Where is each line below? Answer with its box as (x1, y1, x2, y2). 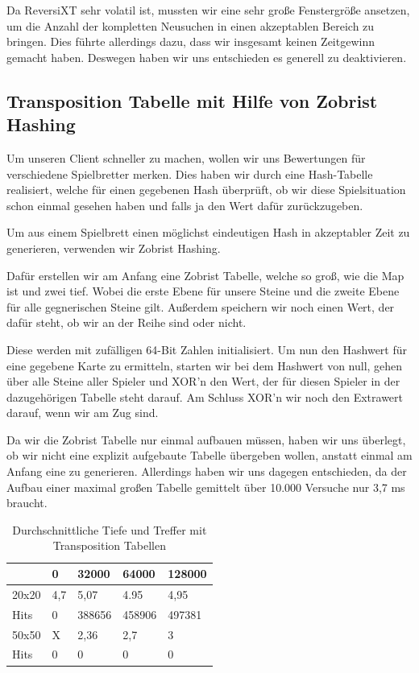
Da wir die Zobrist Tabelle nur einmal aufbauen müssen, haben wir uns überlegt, (6, 431, 406, 448)
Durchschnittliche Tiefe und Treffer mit (12, 521, 207, 538)
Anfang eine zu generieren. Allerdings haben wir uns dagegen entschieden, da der (6, 463, 407, 480)
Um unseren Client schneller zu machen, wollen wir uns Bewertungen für (6, 149, 366, 166)
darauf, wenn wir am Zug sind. (6, 404, 159, 421)
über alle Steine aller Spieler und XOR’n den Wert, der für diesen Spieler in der (6, 373, 400, 390)
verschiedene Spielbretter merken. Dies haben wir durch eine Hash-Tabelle (6, 165, 373, 182)
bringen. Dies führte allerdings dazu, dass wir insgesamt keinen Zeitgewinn (6, 33, 375, 50)
